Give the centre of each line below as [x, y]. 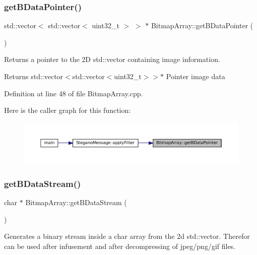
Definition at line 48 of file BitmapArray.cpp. [74, 93]
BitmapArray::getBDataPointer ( [202, 25]
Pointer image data [196, 76]
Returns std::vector [34, 76]
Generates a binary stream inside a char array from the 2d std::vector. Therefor [127, 236]
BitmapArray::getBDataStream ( [76, 202]
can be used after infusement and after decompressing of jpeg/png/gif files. [120, 246]
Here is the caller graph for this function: [68, 110]
